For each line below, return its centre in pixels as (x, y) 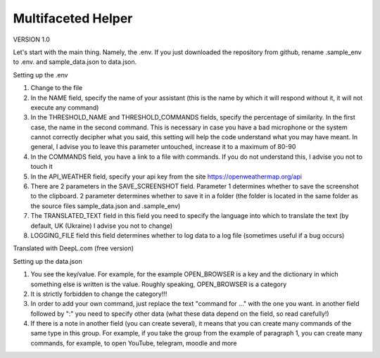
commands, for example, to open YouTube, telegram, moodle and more (134, 343)
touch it (42, 167)
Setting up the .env (40, 75)
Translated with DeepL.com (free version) (73, 248)
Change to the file (57, 88)
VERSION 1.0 (32, 39)
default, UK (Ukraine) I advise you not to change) (102, 226)
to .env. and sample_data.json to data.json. (75, 62)
